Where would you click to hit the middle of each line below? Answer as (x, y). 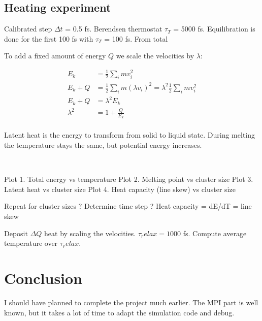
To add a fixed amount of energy (55, 56)
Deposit (16, 233)
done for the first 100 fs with (49, 38)
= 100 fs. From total (136, 38)
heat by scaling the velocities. (90, 233)
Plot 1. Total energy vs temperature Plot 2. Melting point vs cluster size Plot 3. (129, 179)
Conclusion (43, 278)
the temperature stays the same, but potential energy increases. (103, 145)
